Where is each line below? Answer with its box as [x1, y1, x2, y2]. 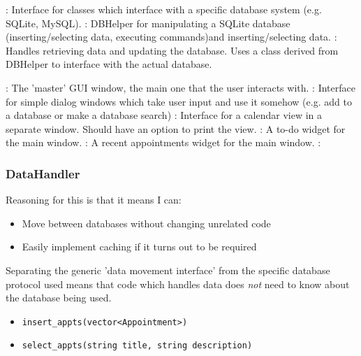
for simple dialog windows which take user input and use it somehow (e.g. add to [6, 94, 352, 108]
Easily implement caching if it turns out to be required [22, 239, 257, 254]
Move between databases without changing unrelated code [22, 215, 271, 230]
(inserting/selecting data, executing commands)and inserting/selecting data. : [6, 29, 337, 44]
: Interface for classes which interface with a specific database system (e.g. [6, 2, 322, 16]
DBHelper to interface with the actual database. [6, 57, 212, 71]
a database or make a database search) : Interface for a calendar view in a [6, 108, 323, 122]
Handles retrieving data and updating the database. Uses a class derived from [6, 43, 339, 57]
